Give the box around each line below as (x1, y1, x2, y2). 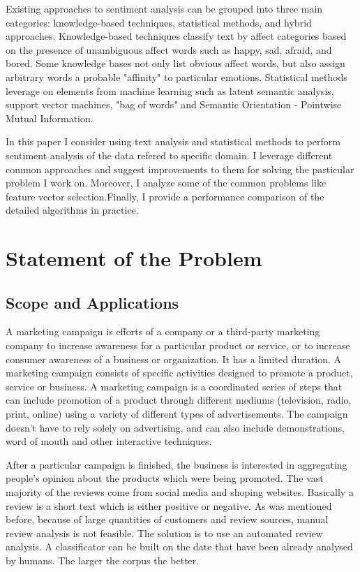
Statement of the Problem (6, 244, 262, 272)
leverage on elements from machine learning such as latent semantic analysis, (6, 83, 334, 98)
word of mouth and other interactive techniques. (6, 434, 212, 448)
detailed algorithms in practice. (6, 203, 139, 217)
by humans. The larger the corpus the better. (6, 552, 200, 567)
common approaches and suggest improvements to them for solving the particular (6, 161, 354, 176)
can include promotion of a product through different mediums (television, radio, (6, 393, 352, 407)
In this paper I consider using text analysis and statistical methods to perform (6, 134, 340, 149)
